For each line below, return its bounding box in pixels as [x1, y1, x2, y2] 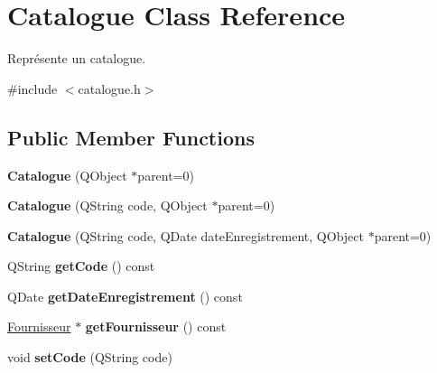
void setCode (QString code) [7, 348, 172, 367]
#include [7, 79, 58, 98]
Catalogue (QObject [7, 165, 127, 184]
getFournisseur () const [85, 317, 227, 336]
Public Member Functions [7, 123, 255, 151]
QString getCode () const [7, 256, 155, 275]
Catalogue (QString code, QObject [7, 196, 208, 215]
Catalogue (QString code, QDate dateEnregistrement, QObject [7, 226, 364, 245]
